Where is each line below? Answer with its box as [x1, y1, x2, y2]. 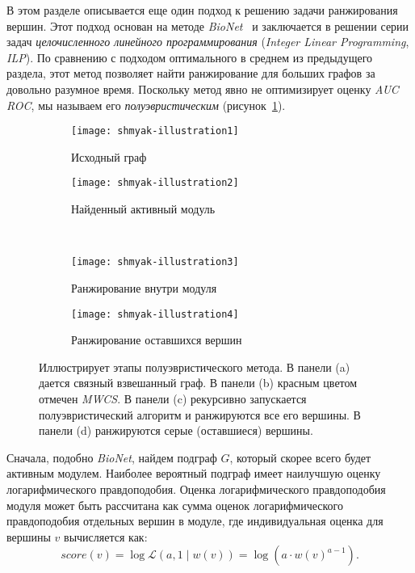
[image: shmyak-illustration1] [71, 125, 239, 137]
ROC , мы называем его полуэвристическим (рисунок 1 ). [6, 96, 286, 113]
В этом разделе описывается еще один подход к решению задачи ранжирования [6, 2, 398, 18]
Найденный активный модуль [71, 200, 216, 217]
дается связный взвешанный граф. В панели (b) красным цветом [39, 374, 358, 391]
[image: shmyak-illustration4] [71, 308, 239, 320]
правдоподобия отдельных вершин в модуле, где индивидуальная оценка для [6, 512, 384, 529]
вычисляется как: [64, 528, 148, 545]
